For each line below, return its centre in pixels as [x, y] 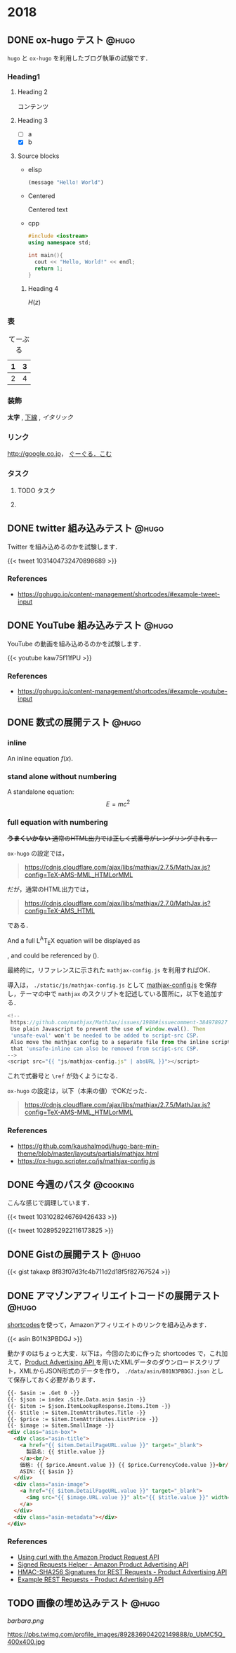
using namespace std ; [59, 243]
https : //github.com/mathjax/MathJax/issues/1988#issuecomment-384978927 [119, 1023]
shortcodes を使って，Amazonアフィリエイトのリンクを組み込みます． [109, 1325]
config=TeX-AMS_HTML [60, 910]
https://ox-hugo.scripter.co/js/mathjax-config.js [86, 1161]
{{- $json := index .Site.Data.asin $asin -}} [77, 1399]
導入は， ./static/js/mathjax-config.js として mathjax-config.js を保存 [112, 985]
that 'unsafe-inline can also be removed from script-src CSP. [105, 1048]
